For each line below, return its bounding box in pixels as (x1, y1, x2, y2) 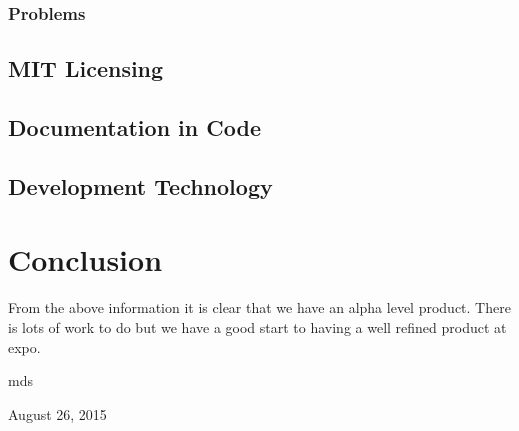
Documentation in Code (8, 112, 261, 143)
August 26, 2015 (8, 403, 107, 424)
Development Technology (8, 170, 273, 201)
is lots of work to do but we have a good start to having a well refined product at (8, 316, 507, 337)
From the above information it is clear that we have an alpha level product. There (8, 297, 511, 318)
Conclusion (8, 239, 163, 280)
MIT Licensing (8, 53, 164, 84)
